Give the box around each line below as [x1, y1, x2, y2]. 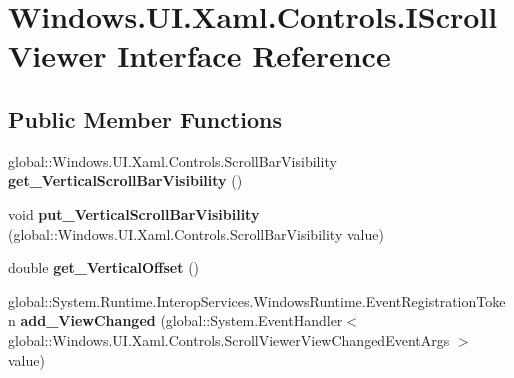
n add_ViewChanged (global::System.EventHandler [8, 310, 343, 331]
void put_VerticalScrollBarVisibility [8, 203, 260, 224]
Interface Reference [117, 35, 391, 76]
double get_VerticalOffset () [8, 257, 200, 278]
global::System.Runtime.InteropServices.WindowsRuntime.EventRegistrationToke [8, 290, 506, 311]
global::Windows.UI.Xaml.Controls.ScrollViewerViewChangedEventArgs [8, 329, 450, 350]
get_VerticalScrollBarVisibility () [8, 170, 243, 191]
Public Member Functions [8, 103, 282, 134]
